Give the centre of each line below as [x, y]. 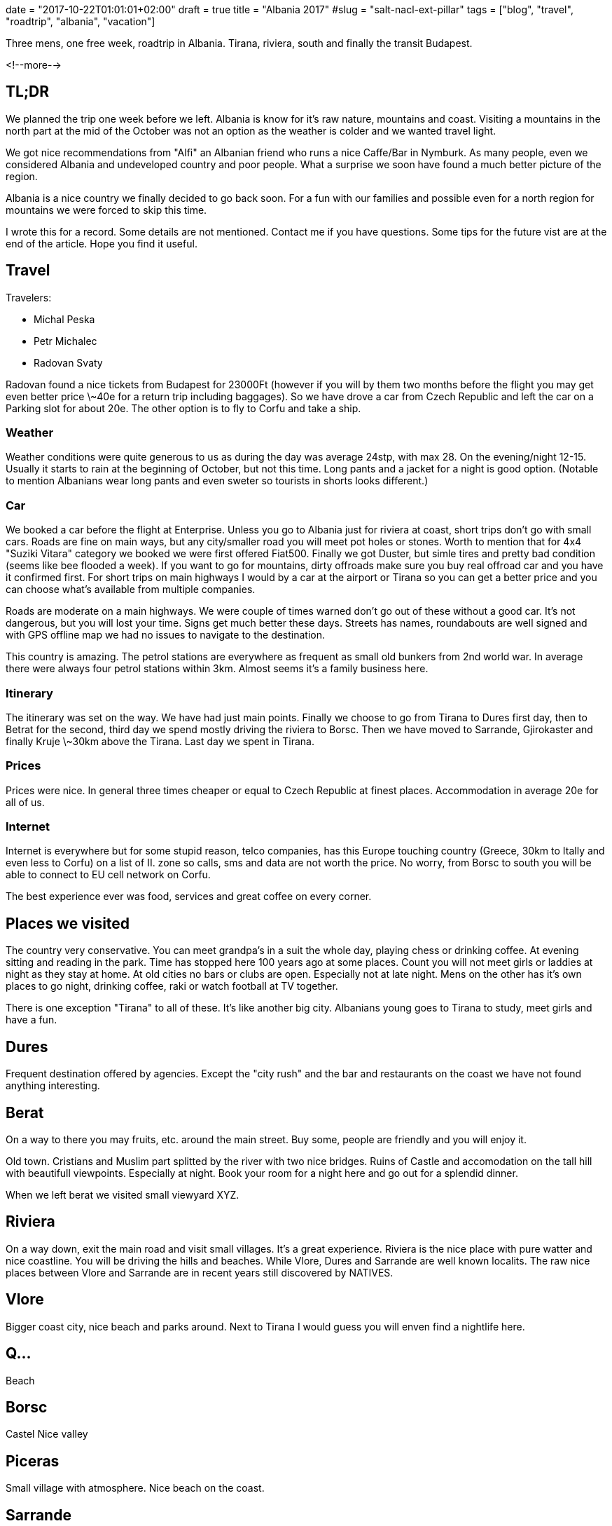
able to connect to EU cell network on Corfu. [108, 875]
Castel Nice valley [47, 1434]
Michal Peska [64, 319]
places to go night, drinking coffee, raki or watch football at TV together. [172, 986]
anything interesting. [53, 1086]
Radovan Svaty [68, 362]
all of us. [25, 802]
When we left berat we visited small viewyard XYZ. [123, 1194]
